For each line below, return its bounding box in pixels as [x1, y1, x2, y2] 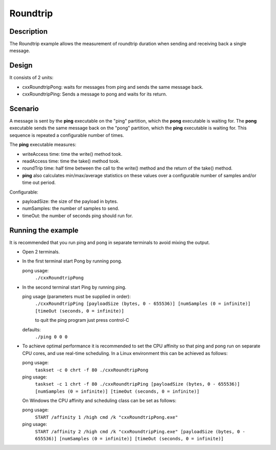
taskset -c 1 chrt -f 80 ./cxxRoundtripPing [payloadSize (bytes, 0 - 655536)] [35, 381, 240, 387]
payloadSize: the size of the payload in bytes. [22, 198, 119, 204]
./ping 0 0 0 [35, 334, 68, 340]
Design [9, 61, 33, 70]
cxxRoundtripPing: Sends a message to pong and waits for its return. [22, 91, 167, 97]
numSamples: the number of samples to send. [22, 205, 120, 211]
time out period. [22, 179, 56, 186]
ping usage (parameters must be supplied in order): [22, 293, 131, 299]
